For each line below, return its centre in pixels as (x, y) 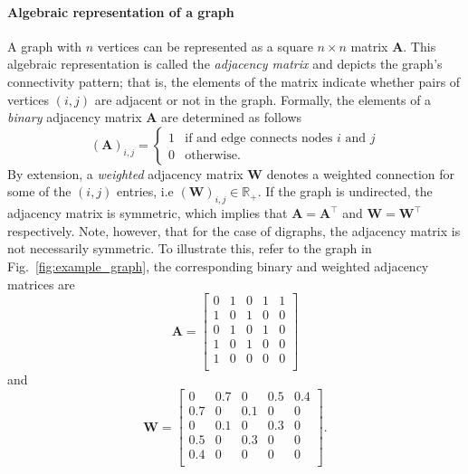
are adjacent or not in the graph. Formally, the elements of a (263, 99)
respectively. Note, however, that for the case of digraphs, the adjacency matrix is (234, 230)
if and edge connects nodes (259, 138)
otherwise (211, 155)
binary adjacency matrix (75, 117)
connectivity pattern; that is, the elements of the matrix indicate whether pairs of (234, 81)
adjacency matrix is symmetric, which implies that (148, 213)
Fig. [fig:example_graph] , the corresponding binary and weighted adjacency (218, 265)
